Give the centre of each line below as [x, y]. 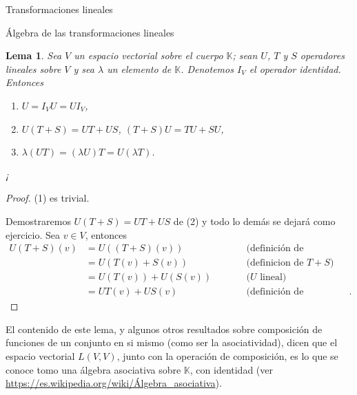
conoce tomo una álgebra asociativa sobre [93, 369]
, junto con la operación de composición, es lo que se [227, 356]
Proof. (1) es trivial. [48, 198]
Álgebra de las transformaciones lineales [90, 32]
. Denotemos [207, 68]
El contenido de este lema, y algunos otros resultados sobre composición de [164, 329]
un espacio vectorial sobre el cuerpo [149, 55]
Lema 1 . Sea [34, 55]
